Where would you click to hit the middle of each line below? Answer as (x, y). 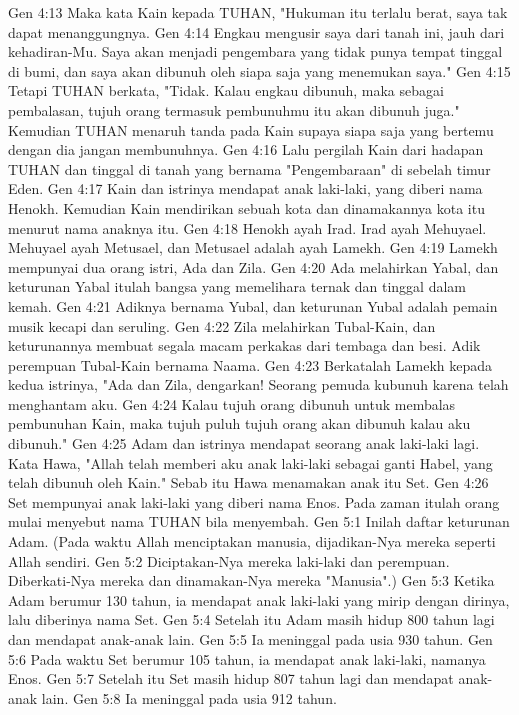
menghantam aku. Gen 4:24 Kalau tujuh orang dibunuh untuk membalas (232, 403)
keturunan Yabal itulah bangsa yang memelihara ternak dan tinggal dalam (237, 286)
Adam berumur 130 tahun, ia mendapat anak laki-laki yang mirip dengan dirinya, (259, 599)
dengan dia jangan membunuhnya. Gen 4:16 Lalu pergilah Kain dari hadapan (246, 149)
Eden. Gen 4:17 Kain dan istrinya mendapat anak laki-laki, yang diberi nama (245, 188)
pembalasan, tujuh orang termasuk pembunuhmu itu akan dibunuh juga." (234, 109)
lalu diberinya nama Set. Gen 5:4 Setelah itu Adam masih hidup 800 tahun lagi (251, 619)
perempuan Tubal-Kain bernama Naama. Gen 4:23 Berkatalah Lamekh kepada (250, 364)
